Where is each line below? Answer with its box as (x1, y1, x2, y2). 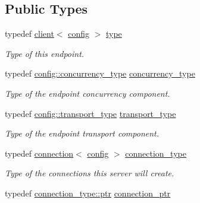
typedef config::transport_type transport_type (5, 107, 176, 119)
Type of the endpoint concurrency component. (5, 87, 170, 99)
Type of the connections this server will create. (5, 167, 174, 179)
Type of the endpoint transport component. (5, 127, 160, 139)
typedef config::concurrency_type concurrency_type (5, 67, 195, 80)
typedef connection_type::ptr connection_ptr (5, 186, 171, 199)
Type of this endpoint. (5, 47, 85, 59)
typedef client (5, 27, 54, 40)
